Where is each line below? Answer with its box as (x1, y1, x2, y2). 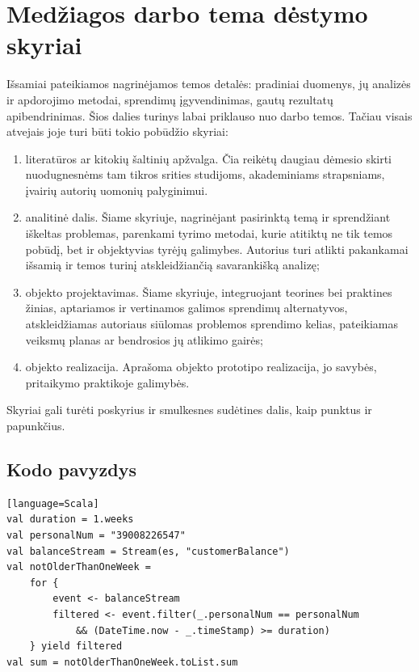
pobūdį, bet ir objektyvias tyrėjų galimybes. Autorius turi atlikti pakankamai (25, 240, 409, 257)
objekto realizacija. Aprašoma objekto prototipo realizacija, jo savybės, (25, 358, 377, 375)
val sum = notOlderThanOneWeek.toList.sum (6, 656, 238, 668)
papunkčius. (6, 417, 65, 433)
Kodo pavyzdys (6, 456, 136, 481)
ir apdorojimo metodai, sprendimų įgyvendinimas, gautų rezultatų (6, 91, 333, 108)
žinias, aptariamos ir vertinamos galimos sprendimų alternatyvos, (25, 299, 348, 316)
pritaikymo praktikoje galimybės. (25, 374, 190, 391)
